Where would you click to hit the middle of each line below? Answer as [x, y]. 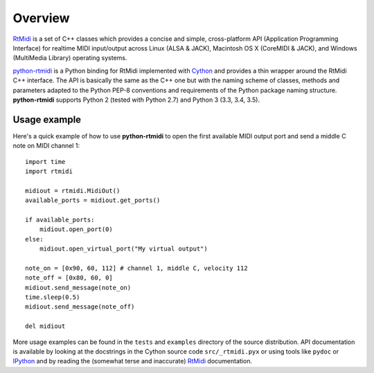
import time [45, 162]
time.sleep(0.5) [53, 297]
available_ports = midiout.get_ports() [93, 200]
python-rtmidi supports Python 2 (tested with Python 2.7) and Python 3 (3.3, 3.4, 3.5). [136, 100]
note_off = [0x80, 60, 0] [69, 278]
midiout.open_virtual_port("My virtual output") [123, 249]
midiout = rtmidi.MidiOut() [73, 191]
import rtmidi [49, 171]
